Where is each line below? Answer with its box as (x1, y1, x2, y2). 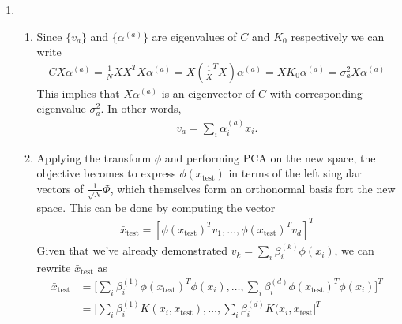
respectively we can (291, 28, 385, 44)
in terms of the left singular (228, 165, 362, 181)
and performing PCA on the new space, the (164, 149, 376, 166)
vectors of (36, 180, 84, 196)
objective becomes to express (36, 165, 176, 181)
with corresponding (269, 84, 363, 101)
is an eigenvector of (161, 84, 255, 101)
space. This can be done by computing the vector (36, 199, 276, 215)
